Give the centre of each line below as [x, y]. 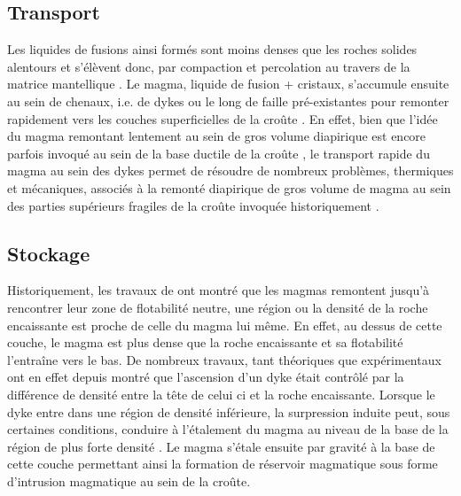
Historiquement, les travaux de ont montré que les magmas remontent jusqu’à [219, 290]
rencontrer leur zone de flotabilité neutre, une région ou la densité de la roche [218, 307]
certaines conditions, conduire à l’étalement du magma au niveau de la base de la [228, 429]
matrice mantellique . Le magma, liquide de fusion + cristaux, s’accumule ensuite [228, 84]
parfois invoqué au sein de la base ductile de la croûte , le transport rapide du [219, 153]
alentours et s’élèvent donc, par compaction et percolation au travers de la [209, 66]
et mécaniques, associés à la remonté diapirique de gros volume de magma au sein [229, 187]
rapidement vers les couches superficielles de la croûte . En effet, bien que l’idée [223, 118]
